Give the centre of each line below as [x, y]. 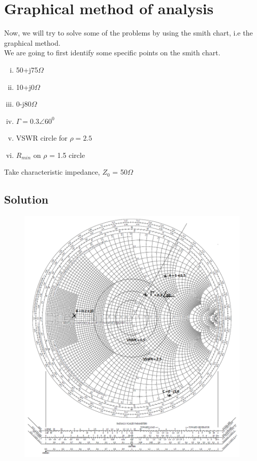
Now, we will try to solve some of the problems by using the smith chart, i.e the [128, 33]
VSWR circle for [42, 138]
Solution [26, 199]
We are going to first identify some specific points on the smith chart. [112, 53]
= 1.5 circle [67, 155]
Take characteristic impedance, [52, 172]
